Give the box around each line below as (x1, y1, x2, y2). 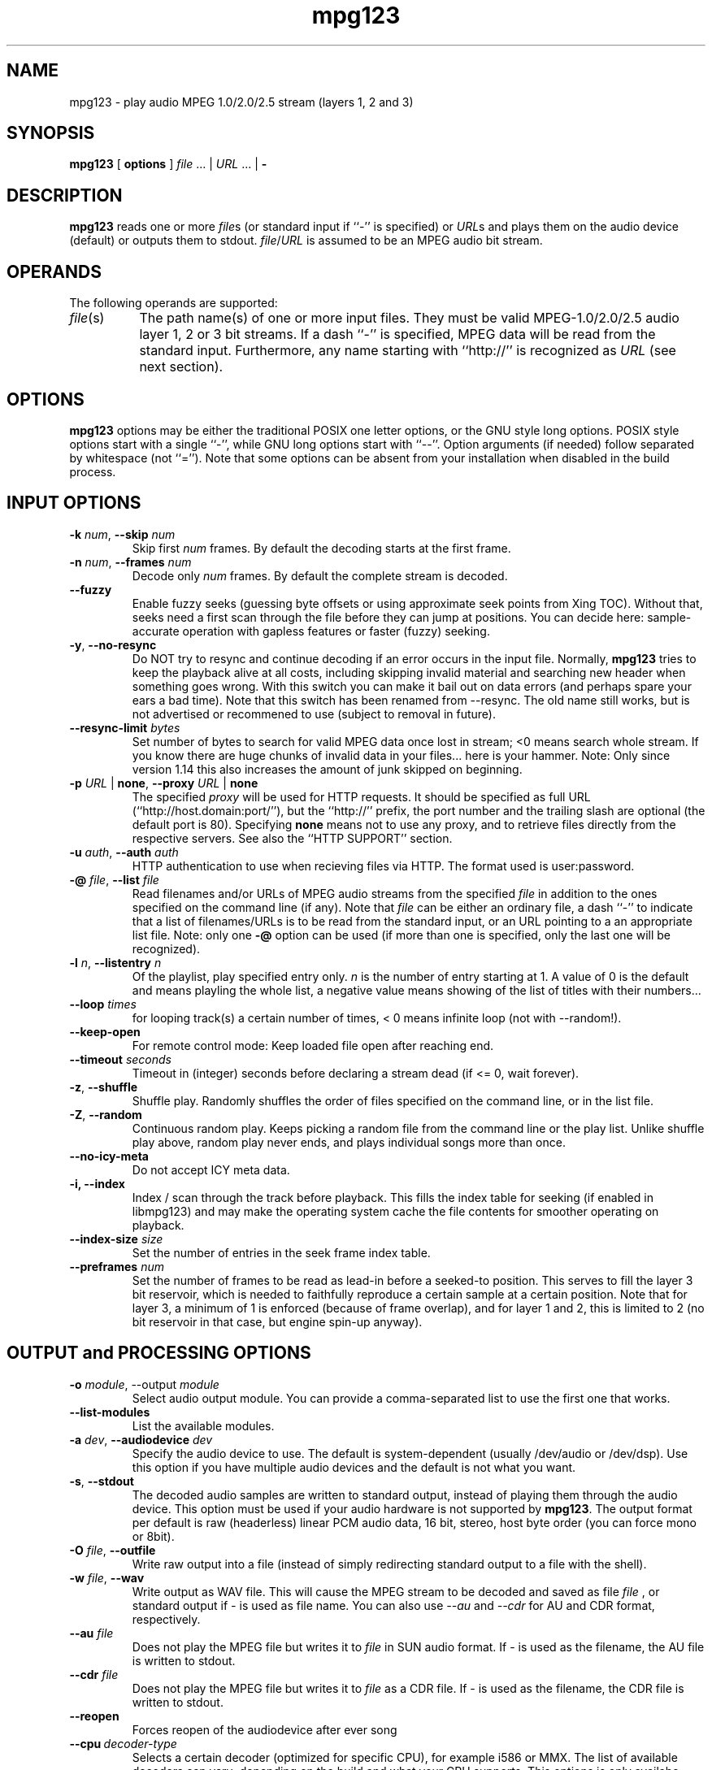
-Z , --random (69, 1107, 142, 1121)
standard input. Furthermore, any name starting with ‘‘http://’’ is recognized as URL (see (139, 342, 676, 359)
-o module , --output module (69, 1377, 219, 1391)
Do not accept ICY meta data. (132, 1162, 290, 1177)
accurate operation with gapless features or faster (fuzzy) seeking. (132, 623, 490, 638)
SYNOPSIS (7, 123, 95, 144)
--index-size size (69, 1231, 163, 1246)
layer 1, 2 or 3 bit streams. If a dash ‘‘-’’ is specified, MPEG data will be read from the (139, 326, 656, 343)
